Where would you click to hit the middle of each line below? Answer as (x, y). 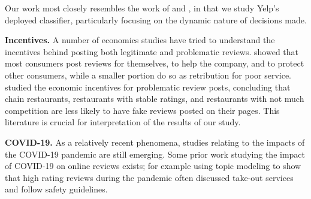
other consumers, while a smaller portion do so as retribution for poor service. (148, 75)
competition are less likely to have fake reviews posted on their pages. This (142, 110)
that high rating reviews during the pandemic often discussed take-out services (149, 177)
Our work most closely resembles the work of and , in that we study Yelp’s (142, 8)
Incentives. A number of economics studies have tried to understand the (140, 40)
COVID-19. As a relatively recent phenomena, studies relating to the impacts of (155, 142)
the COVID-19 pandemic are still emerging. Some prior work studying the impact (155, 154)
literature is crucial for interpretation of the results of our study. (123, 122)
